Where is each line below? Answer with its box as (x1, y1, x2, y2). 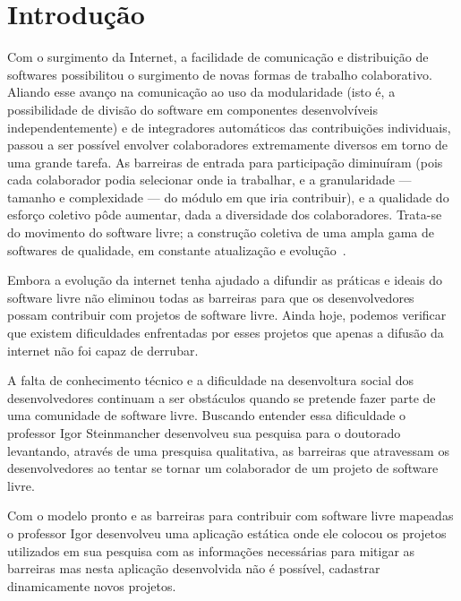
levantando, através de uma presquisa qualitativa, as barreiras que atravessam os (7, 441, 449, 459)
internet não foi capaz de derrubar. (7, 340, 199, 359)
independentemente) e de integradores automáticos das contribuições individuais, (7, 117, 451, 136)
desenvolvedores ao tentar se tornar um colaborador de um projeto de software (7, 459, 439, 477)
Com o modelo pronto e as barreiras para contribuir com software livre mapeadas (7, 506, 454, 525)
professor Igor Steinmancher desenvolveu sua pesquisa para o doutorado (7, 424, 401, 442)
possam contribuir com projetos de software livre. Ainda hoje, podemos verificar (7, 305, 447, 324)
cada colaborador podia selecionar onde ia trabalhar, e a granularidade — (7, 170, 412, 189)
